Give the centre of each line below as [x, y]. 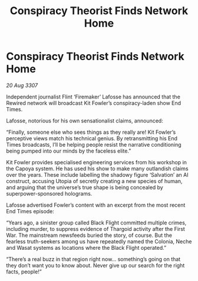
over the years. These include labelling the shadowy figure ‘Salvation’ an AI [97, 174]
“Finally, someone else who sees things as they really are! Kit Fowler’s [91, 132]
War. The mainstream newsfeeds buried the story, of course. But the [89, 235]
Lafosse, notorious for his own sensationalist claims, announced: [85, 120]
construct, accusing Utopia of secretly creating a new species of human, [94, 181]
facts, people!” [24, 272]
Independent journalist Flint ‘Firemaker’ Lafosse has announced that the [93, 97]
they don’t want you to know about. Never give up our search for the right [95, 265]
